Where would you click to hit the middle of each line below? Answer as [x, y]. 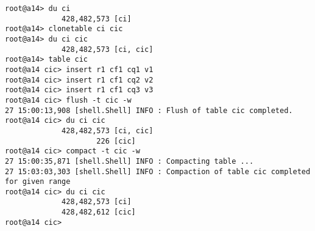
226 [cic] [116, 141]
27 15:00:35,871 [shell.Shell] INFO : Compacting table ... [129, 161]
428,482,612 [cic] [99, 212]
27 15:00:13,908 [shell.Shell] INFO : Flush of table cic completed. [149, 110]
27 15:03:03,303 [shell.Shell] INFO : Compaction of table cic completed [158, 171]
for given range [38, 182]
